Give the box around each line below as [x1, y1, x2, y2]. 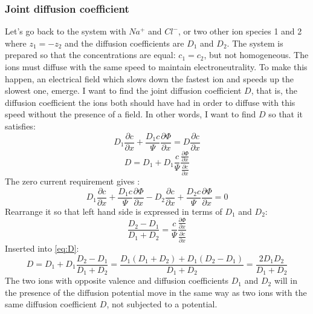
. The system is [227, 36, 283, 49]
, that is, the [251, 84, 298, 97]
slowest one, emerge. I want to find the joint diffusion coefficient [5, 84, 242, 97]
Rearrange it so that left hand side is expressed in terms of [5, 204, 222, 217]
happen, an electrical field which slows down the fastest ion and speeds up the [5, 72, 294, 85]
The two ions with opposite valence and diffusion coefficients [5, 274, 229, 287]
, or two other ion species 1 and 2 [178, 25, 302, 38]
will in [274, 274, 298, 287]
